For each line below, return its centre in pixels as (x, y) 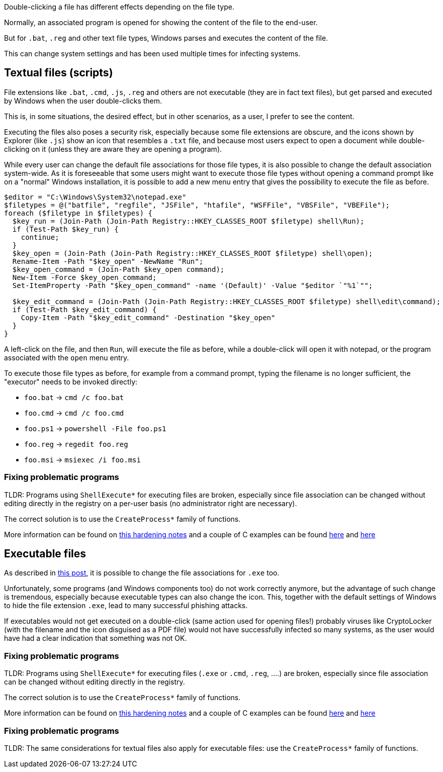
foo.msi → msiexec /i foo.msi (82, 459)
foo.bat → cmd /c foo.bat (74, 397)
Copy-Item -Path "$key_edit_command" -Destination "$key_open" (148, 317)
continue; (40, 237)
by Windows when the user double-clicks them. (83, 101)
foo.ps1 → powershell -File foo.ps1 (95, 428)
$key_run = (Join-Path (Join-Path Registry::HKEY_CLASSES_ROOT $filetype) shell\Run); (188, 221)
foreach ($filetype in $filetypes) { (78, 213)
